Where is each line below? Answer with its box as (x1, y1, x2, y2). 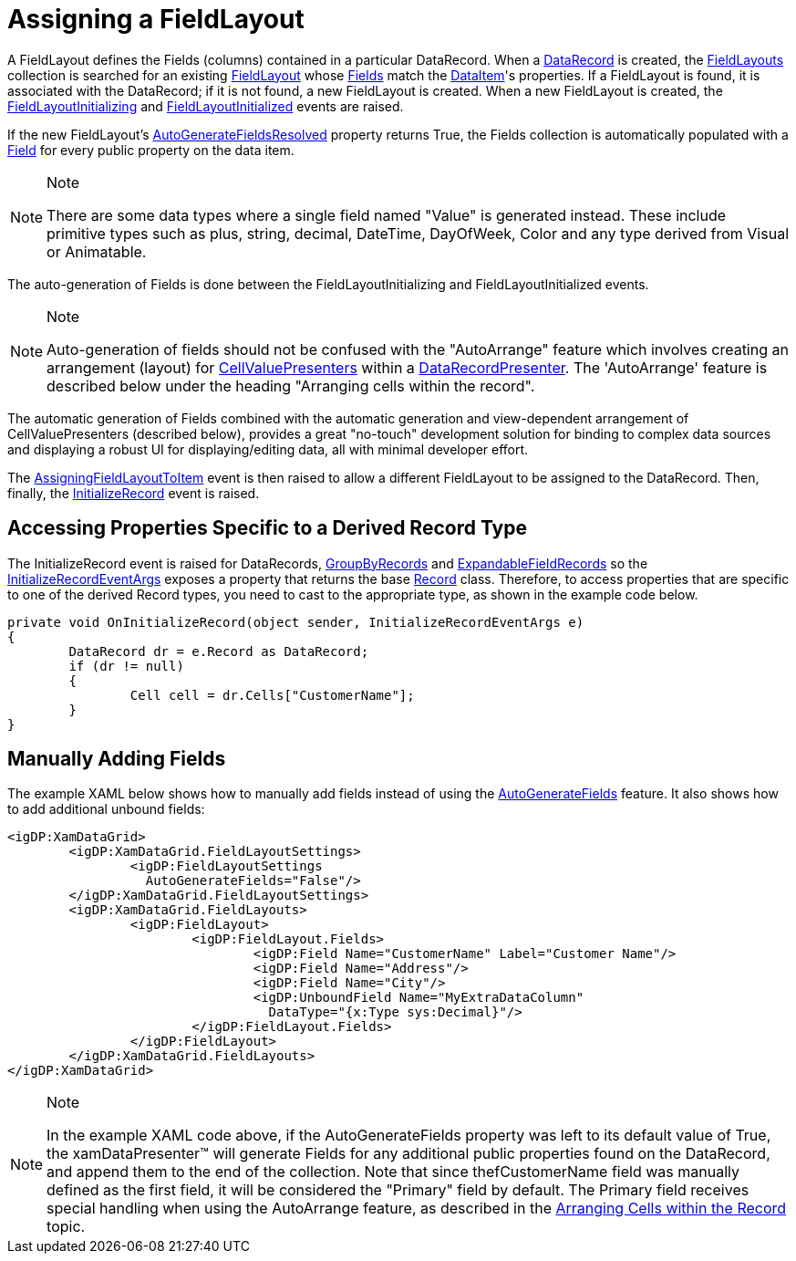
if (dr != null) (68, 658, 184, 673)
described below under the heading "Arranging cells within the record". (47, 376, 535, 395)
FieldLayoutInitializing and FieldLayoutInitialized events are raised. (7, 98, 404, 114)
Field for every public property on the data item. (7, 141, 295, 158)
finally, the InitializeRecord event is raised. (7, 485, 260, 501)
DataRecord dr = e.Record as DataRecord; (68, 643, 369, 659)
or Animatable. (47, 242, 147, 261)
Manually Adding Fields (7, 747, 226, 771)
